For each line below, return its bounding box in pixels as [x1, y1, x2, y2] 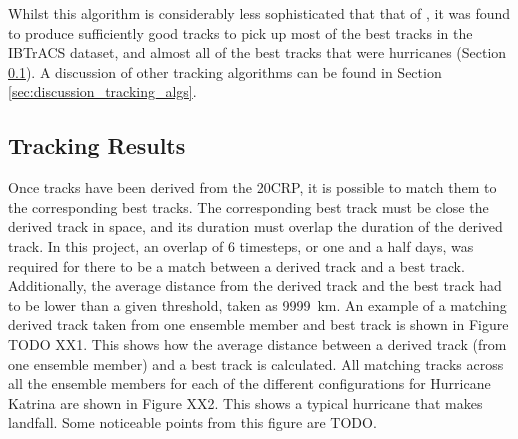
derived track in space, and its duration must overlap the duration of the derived [8, 216, 503, 237]
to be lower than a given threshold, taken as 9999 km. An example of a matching [8, 294, 507, 315]
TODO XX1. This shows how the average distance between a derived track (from [8, 333, 507, 354]
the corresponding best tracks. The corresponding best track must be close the [8, 196, 489, 217]
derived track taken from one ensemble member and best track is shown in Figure [8, 314, 509, 335]
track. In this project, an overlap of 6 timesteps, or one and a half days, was [8, 235, 474, 256]
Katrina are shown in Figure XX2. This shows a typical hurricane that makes [8, 392, 483, 413]
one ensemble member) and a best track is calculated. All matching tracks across [8, 353, 504, 374]
